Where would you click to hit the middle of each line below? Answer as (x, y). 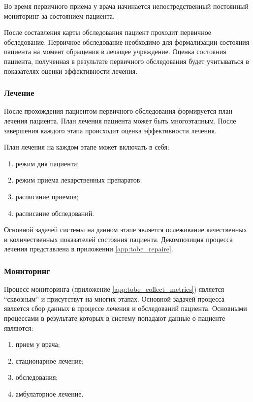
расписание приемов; (47, 196)
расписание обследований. (55, 213)
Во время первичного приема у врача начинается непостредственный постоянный (126, 6)
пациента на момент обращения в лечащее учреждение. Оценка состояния (115, 51)
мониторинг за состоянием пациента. (59, 15)
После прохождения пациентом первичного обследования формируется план (118, 111)
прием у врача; (38, 344)
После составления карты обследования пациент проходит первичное (108, 32)
